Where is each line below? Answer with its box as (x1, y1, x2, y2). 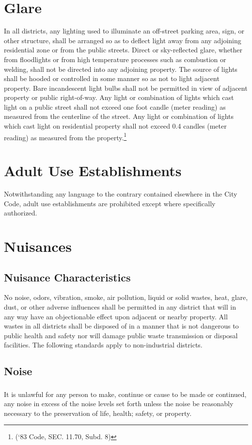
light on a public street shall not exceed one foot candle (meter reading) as (4, 101, 226, 112)
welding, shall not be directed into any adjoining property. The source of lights (4, 64, 237, 74)
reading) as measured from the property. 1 (4, 131, 127, 142)
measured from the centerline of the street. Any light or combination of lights (4, 111, 234, 121)
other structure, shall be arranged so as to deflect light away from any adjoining (4, 35, 241, 45)
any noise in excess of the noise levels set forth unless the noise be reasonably (4, 398, 234, 409)
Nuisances (4, 236, 72, 256)
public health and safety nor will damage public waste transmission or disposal (4, 330, 238, 340)
